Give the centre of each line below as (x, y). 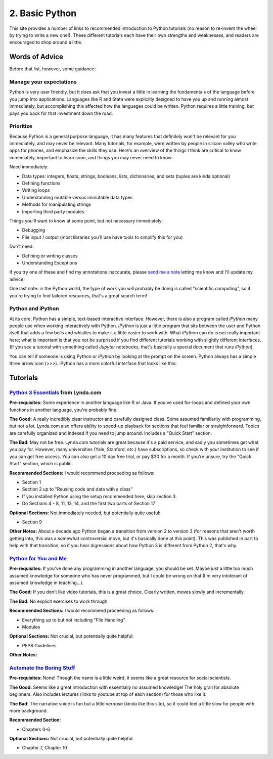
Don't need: (21, 247)
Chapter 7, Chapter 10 (45, 748)
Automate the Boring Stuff (42, 667)
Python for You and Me (38, 558)
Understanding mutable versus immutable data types (77, 197)
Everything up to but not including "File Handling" (74, 620)
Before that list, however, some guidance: (53, 69)
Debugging (34, 230)
